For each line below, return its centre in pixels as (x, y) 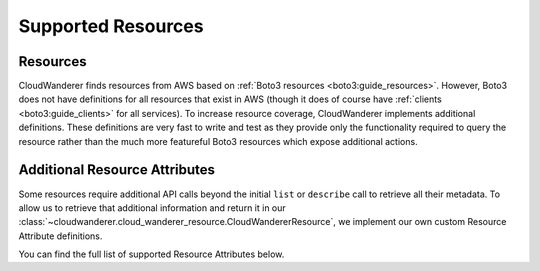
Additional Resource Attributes (116, 170)
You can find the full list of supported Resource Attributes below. (151, 254)
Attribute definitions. (60, 236)
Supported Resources (111, 26)
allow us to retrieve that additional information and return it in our (152, 207)
